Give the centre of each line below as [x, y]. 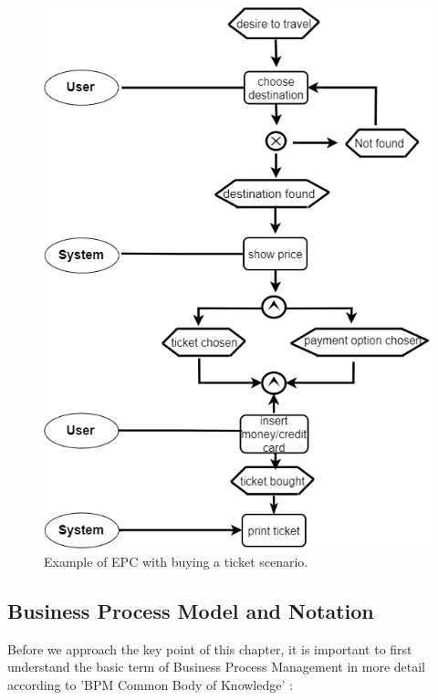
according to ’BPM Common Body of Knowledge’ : [150, 684]
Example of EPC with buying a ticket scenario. [176, 561]
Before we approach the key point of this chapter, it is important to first [210, 648]
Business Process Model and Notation [191, 610]
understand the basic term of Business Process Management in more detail [216, 667]
